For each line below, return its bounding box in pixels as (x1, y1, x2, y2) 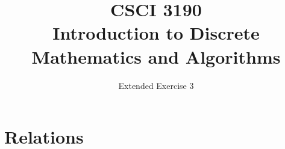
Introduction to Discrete (52, 20, 260, 45)
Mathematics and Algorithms (31, 44, 281, 68)
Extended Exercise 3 (118, 79, 194, 91)
